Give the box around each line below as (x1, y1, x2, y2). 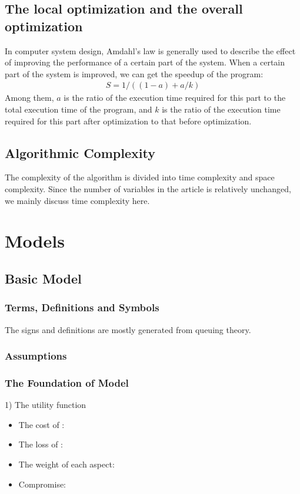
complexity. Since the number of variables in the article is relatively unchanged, (5, 182, 291, 195)
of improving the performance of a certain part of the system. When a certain (5, 56, 285, 68)
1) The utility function (5, 399, 86, 411)
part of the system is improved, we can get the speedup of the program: (5, 67, 264, 80)
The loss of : (18, 438, 63, 450)
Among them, (5, 91, 54, 104)
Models (5, 229, 65, 253)
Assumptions (5, 348, 67, 363)
